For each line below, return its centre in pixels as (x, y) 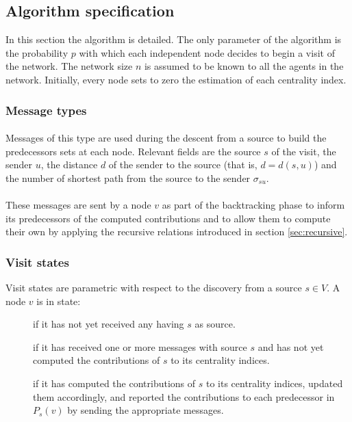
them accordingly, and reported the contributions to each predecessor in (184, 396)
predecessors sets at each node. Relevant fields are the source (133, 151)
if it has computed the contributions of (114, 383)
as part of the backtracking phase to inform (253, 204)
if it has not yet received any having (109, 324)
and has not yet (291, 346)
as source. (215, 324)
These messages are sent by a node (78, 204)
